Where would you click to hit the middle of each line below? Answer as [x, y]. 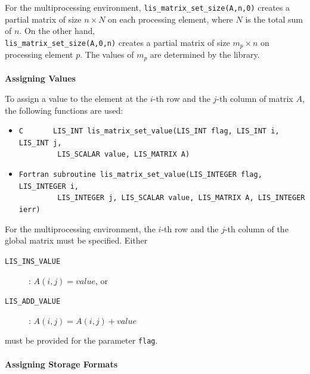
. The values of [107, 54]
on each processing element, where [170, 19]
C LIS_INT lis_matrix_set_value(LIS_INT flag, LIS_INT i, [149, 131]
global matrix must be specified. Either [76, 240]
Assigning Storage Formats [61, 364]
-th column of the [256, 228]
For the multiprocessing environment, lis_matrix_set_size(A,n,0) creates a [147, 7]
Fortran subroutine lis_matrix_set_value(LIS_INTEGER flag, [140, 175]
